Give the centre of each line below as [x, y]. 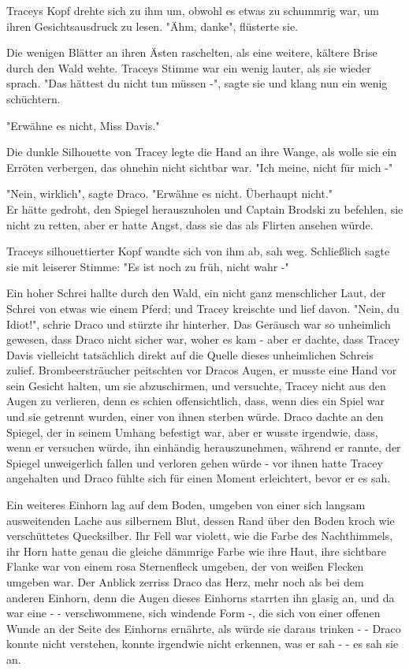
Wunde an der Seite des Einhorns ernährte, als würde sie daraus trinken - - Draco [204, 628]
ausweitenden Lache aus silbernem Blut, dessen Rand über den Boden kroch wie [201, 520]
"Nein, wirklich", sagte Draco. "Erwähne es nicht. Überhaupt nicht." [170, 194]
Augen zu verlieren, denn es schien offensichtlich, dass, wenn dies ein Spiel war [196, 401]
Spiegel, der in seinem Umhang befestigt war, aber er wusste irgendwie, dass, [192, 432]
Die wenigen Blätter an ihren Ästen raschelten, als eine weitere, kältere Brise [192, 52]
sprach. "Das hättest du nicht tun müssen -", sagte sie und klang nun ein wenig [197, 83]
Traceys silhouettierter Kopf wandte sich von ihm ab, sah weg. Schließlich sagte [198, 251]
